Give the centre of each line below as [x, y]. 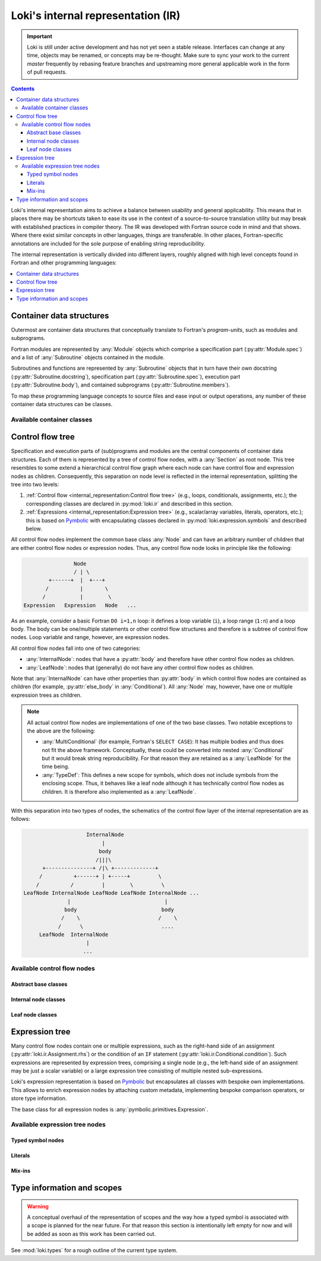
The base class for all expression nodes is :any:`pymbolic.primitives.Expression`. [109, 1109]
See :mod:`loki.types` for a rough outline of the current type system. [94, 1250]
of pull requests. [47, 72]
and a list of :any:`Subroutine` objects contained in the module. [88, 357]
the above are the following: [61, 731]
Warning [38, 1206]
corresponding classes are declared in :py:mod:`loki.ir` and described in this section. [129, 504]
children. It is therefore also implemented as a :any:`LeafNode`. [119, 791]
